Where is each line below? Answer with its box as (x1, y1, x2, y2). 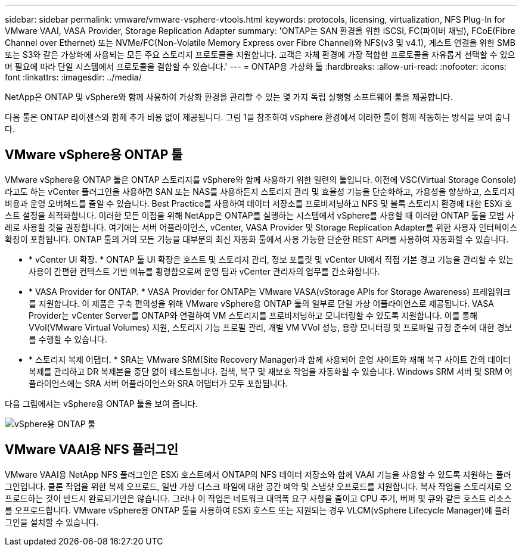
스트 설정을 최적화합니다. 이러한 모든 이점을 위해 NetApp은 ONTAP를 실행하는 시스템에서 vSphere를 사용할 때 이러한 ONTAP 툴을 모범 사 (5, 210, 515, 220)
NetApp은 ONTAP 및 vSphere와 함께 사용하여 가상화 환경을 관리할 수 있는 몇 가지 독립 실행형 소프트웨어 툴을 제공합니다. (5, 92, 453, 102)
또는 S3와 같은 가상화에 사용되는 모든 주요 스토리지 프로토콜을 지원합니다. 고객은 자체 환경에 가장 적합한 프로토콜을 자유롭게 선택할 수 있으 (5, 49, 515, 60)
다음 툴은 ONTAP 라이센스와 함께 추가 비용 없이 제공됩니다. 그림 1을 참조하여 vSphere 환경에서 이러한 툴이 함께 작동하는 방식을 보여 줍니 (5, 112, 511, 122)
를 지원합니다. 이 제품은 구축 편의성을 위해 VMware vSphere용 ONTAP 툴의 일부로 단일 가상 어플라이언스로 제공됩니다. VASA (29, 298, 494, 309)
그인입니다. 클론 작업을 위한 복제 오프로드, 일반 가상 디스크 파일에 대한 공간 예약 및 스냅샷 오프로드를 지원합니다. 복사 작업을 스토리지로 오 (5, 481, 512, 491)
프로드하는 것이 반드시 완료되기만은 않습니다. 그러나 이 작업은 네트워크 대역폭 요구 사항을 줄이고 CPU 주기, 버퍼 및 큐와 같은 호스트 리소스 (5, 493, 512, 503)
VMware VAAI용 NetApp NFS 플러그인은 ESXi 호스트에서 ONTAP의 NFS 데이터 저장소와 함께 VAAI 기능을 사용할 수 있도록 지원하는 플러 (5, 469, 511, 480)
